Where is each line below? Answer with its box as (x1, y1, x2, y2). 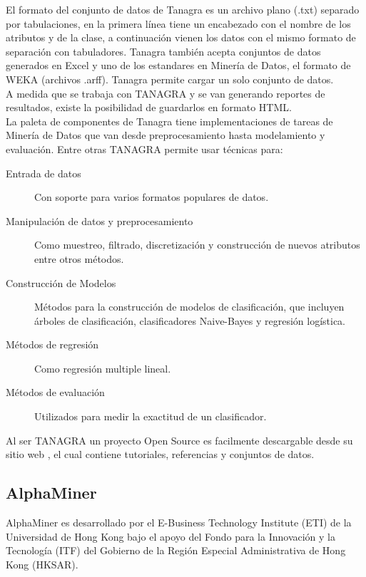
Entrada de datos (6, 165, 81, 180)
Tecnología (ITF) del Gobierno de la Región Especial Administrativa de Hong (6, 543, 346, 558)
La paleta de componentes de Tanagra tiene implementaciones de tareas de (6, 113, 333, 128)
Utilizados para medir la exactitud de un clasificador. (34, 409, 267, 424)
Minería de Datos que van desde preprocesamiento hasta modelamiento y (6, 128, 325, 142)
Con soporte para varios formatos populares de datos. (34, 189, 269, 204)
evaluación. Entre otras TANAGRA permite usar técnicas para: (6, 141, 283, 156)
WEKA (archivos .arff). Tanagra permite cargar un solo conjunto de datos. (6, 71, 334, 86)
